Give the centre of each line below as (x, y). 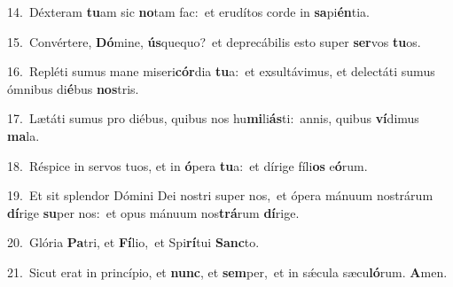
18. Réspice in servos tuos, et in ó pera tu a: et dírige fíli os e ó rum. (187, 165)
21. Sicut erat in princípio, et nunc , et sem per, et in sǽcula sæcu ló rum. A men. (227, 271)
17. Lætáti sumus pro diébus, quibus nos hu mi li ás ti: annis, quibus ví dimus (213, 118)
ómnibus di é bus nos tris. (73, 88)
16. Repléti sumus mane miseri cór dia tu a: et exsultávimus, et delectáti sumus (221, 71)
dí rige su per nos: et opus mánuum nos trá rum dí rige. (153, 212)
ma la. (23, 135)
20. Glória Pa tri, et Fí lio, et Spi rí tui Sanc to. (133, 242)
